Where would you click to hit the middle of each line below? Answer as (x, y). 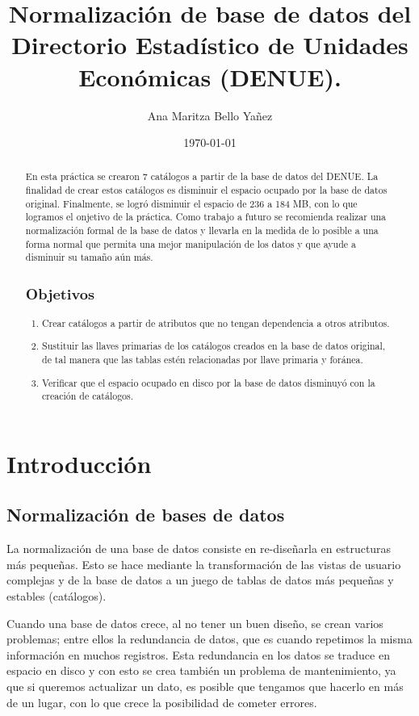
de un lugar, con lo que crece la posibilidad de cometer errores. (162, 702)
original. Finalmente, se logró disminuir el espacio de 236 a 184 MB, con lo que (191, 203)
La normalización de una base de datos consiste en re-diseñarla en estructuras (199, 549)
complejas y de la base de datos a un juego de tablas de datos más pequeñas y (200, 580)
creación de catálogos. (88, 396)
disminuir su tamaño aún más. (89, 257)
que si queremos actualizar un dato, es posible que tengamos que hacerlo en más (205, 687)
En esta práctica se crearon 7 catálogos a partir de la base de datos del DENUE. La (202, 176)
